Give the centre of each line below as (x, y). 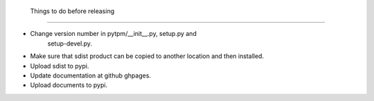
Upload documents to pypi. (69, 85)
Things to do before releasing (72, 11)
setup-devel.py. (70, 43)
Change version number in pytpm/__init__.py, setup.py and (113, 34)
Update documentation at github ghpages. (91, 75)
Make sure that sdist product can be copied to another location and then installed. (147, 56)
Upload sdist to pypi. (60, 66)
